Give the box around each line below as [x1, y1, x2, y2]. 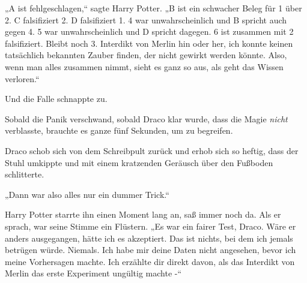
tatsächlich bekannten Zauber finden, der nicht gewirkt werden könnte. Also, [5, 49, 287, 61]
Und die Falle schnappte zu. [5, 92, 108, 105]
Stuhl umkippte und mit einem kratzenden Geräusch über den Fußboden [5, 156, 273, 168]
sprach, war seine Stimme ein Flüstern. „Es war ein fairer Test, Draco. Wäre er [5, 219, 296, 232]
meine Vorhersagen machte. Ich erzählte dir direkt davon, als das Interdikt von [5, 255, 295, 267]
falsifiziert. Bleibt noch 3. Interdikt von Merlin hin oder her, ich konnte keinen [5, 37, 293, 49]
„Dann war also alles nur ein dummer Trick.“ [5, 188, 169, 200]
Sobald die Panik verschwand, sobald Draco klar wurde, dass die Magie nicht [5, 112, 288, 125]
